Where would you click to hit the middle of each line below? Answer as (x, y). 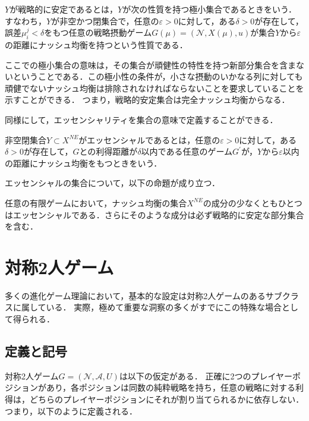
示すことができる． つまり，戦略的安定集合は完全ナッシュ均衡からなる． (147, 100)
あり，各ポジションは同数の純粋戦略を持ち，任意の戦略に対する (171, 387)
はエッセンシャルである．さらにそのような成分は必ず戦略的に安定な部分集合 (154, 214)
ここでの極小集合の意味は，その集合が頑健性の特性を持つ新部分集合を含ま (150, 65)
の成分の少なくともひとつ (253, 202)
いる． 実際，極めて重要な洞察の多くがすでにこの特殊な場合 (164, 307)
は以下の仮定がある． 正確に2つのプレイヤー (206, 376)
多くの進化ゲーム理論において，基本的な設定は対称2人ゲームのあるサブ (144, 295)
